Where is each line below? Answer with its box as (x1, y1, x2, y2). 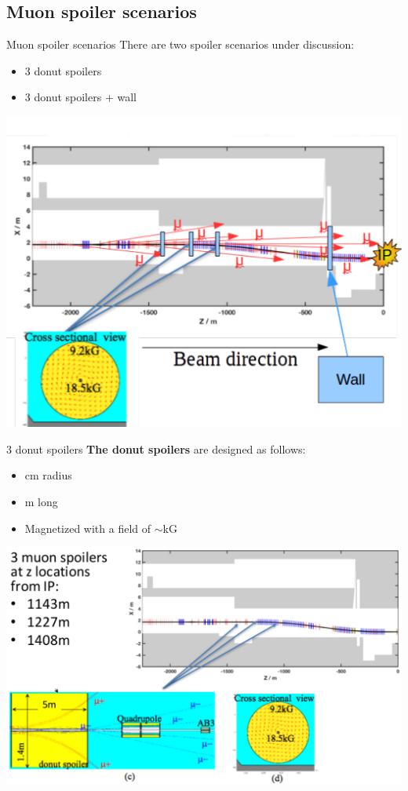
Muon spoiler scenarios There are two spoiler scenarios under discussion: (6, 36, 355, 53)
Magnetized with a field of (24, 519, 151, 536)
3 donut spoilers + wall (24, 89, 137, 105)
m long (24, 493, 58, 509)
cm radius (24, 467, 72, 483)
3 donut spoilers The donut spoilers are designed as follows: (6, 440, 306, 457)
